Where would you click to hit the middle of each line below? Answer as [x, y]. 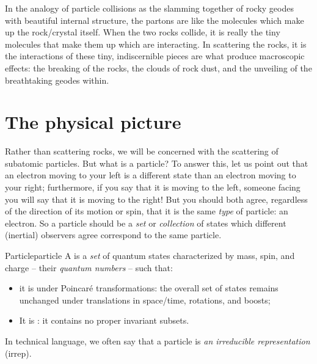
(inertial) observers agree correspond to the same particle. [113, 235]
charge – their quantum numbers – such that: [89, 267]
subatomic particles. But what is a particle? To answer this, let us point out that [157, 163]
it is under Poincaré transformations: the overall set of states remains [149, 288]
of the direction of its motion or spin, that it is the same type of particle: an [147, 211]
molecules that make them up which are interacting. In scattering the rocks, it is [156, 44]
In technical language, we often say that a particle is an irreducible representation [158, 341]
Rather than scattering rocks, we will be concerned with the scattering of [142, 151]
